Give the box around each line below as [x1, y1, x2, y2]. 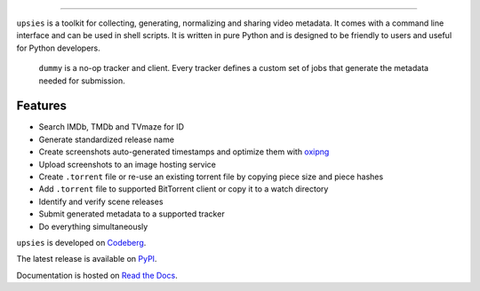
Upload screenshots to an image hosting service [38, 159, 217, 169]
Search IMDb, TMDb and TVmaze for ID [38, 122, 185, 132]
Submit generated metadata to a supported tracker [38, 208, 226, 219]
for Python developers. [16, 43, 101, 53]
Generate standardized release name [38, 134, 175, 145]
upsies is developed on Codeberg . [16, 237, 147, 248]
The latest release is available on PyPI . [16, 254, 157, 264]
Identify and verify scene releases [38, 196, 164, 207]
